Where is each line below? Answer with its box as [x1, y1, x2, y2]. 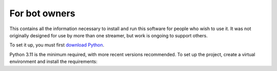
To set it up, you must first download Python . [9, 42, 105, 48]
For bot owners [9, 8, 75, 19]
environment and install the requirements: [9, 59, 97, 65]
